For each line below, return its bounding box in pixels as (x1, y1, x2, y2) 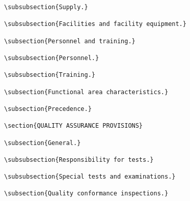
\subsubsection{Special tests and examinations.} (4, 173, 176, 181)
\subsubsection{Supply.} (4, 4, 88, 11)
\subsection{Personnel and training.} (4, 37, 135, 45)
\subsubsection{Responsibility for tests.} (4, 156, 154, 163)
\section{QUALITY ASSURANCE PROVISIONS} (4, 122, 143, 130)
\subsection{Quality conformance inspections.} (4, 190, 169, 197)
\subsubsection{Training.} (4, 71, 95, 79)
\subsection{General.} (4, 139, 81, 147)
